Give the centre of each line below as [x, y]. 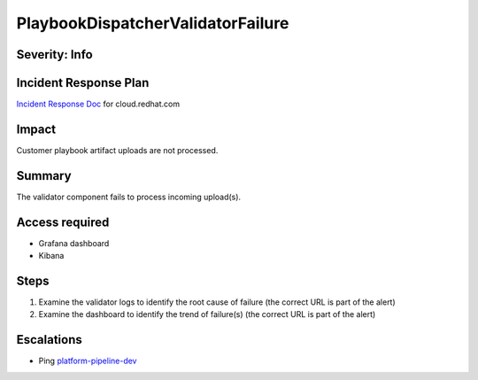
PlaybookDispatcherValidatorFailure [153, 23]
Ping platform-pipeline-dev [88, 361]
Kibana [51, 256]
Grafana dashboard [74, 243]
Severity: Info [54, 54]
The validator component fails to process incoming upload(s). [129, 197]
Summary [44, 176]
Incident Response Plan [83, 83]
